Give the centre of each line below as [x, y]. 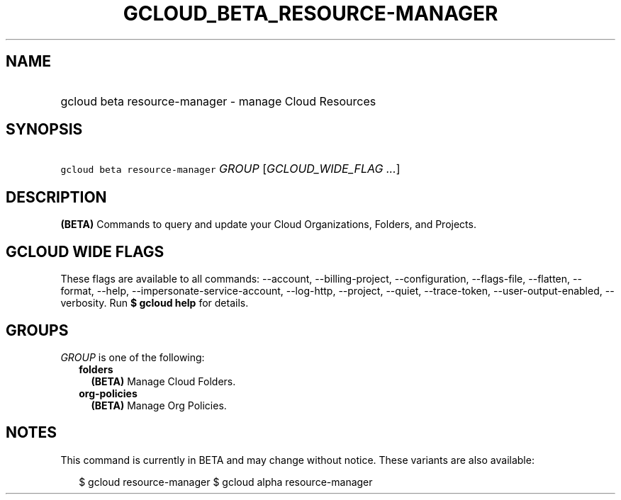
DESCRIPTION [56, 197]
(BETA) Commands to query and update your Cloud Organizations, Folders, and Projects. [268, 225]
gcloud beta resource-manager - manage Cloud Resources [218, 101]
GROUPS [37, 330]
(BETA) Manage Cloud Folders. [163, 381]
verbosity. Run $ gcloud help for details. [155, 303]
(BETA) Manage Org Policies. [159, 405]
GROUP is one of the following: [133, 357]
